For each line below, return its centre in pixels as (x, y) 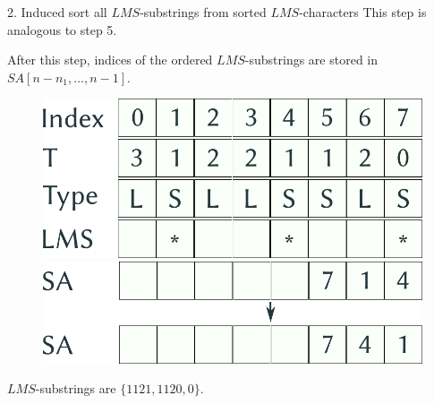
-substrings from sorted (203, 12)
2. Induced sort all (57, 12)
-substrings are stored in (311, 60)
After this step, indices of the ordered (110, 60)
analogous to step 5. (62, 29)
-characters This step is (363, 12)
